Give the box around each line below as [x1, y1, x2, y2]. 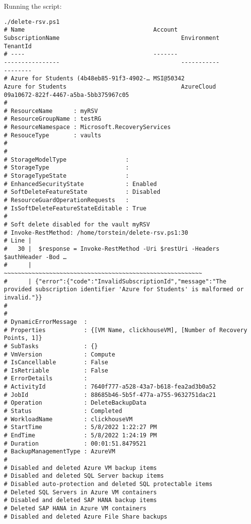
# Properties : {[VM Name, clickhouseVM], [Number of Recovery [4, 326, 248, 334]
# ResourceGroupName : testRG [4, 115, 101, 123]
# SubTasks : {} [4, 342, 98, 350]
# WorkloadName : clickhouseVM [4, 415, 133, 423]
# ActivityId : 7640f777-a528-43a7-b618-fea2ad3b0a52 [4, 383, 216, 391]
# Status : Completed [4, 408, 122, 415]
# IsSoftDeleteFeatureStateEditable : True [4, 205, 147, 212]
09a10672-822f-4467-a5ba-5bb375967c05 [4, 91, 129, 98]
